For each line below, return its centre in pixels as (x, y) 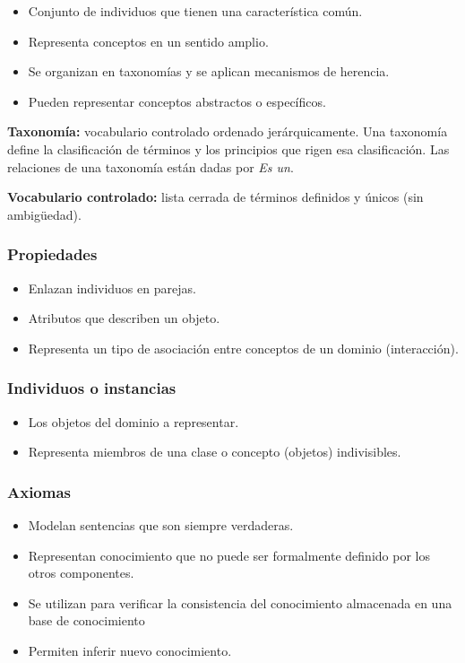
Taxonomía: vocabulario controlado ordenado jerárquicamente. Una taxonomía (228, 131)
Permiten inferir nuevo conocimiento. (130, 650)
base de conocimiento (86, 620)
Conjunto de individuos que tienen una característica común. (195, 11)
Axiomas (39, 491)
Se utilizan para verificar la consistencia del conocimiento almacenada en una (240, 602)
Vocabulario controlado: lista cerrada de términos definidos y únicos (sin (215, 197)
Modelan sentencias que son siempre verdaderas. (161, 524)
